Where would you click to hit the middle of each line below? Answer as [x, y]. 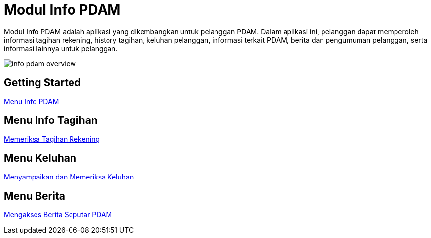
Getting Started [43, 83]
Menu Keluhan [40, 158]
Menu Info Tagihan [51, 120]
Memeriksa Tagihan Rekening [52, 139]
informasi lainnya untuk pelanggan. [61, 48]
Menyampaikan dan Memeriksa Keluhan [69, 177]
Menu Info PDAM [32, 101]
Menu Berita [35, 196]
